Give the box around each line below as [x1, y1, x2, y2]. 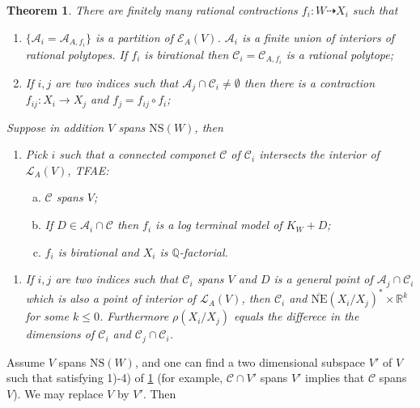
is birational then [144, 45, 229, 62]
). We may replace [13, 385, 104, 402]
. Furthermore [99, 308, 169, 325]
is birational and [57, 243, 139, 260]
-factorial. [179, 243, 228, 260]
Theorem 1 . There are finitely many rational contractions [6, 2, 298, 18]
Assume [6, 353, 45, 370]
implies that [305, 369, 365, 386]
